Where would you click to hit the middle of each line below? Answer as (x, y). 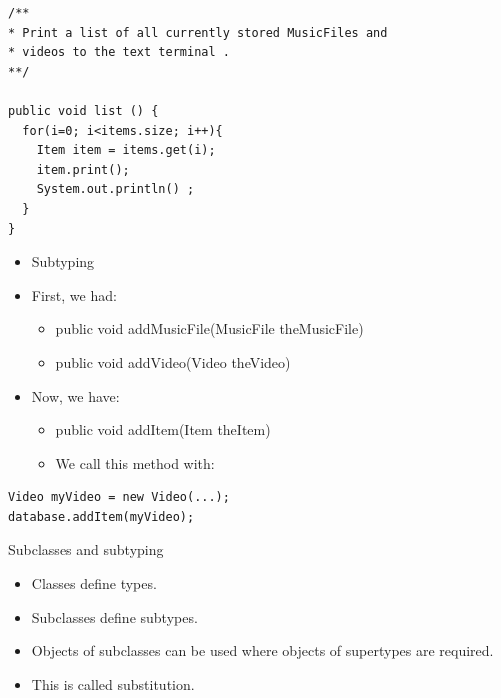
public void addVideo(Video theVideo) (173, 361)
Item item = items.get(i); (126, 150)
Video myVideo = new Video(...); (119, 497)
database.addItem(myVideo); (101, 516)
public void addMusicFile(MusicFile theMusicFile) (209, 328)
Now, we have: (75, 395)
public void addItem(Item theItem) (163, 429)
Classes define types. (94, 583)
